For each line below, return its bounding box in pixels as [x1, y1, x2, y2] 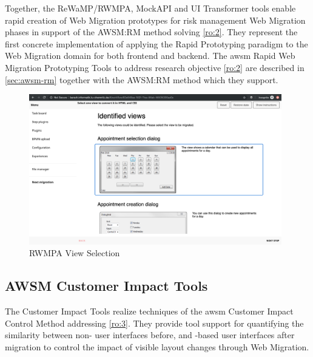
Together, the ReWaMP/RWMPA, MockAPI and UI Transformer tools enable [5, 2, 296, 14]
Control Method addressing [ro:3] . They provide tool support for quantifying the [5, 316, 304, 329]
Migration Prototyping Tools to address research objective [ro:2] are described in [5, 61, 305, 73]
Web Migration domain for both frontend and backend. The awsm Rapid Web [5, 49, 295, 62]
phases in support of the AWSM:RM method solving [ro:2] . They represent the [5, 25, 298, 38]
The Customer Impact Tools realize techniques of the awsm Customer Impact [5, 305, 294, 318]
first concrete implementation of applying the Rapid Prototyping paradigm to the [5, 37, 308, 50]
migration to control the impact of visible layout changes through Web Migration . [5, 340, 309, 353]
